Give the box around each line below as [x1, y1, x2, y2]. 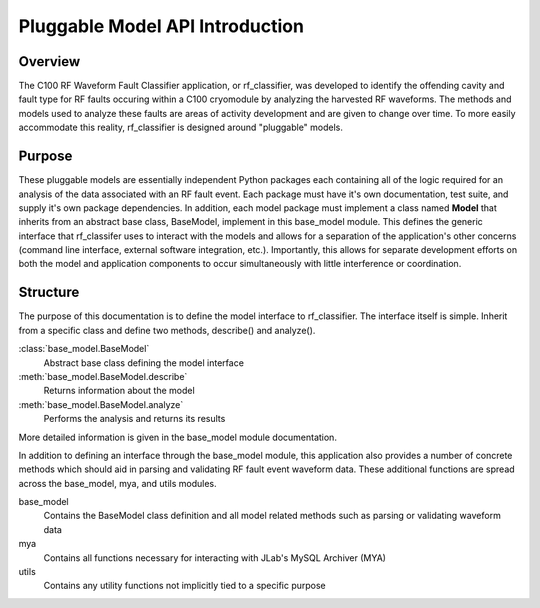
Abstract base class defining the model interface [43, 356, 245, 369]
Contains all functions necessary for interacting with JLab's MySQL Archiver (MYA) [43, 551, 387, 564]
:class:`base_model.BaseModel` [18, 343, 150, 355]
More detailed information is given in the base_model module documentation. [18, 431, 337, 443]
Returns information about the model [43, 385, 195, 397]
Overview [18, 53, 81, 70]
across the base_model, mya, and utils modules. [18, 477, 217, 489]
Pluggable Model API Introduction [18, 15, 305, 37]
